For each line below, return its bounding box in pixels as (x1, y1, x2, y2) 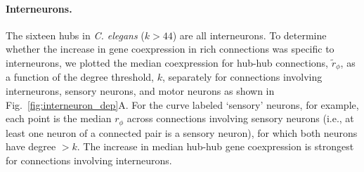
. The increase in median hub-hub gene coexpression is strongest (77, 139, 354, 154)
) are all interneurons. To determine (172, 27, 327, 42)
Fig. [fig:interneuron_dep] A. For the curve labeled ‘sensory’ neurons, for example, (6, 97, 359, 112)
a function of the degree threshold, (6, 70, 154, 84)
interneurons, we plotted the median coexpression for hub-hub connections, (6, 55, 328, 70)
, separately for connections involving (162, 70, 323, 84)
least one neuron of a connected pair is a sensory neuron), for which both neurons (6, 125, 358, 140)
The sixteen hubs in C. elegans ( (6, 27, 145, 42)
